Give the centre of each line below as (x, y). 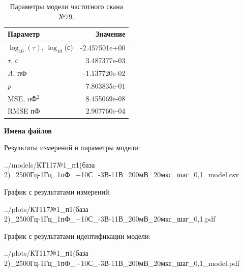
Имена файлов (28, 130)
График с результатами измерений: (58, 191)
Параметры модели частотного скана (66, 6)
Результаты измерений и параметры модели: (72, 147)
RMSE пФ (24, 111)
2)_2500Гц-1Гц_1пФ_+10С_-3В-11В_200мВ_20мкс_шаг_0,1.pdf (110, 219)
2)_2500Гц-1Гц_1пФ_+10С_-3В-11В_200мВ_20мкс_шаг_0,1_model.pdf (122, 263)
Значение (111, 34)
